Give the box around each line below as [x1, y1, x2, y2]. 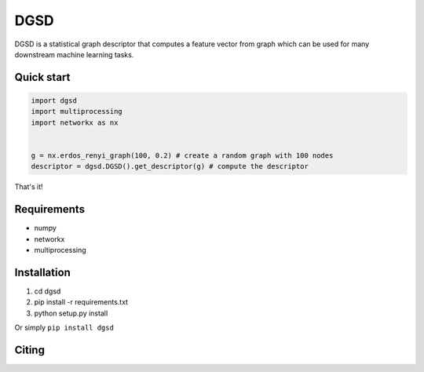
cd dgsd [34, 286, 61, 296]
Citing [14, 343, 45, 356]
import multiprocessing [31, 107, 123, 116]
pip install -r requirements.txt [34, 297, 129, 307]
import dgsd [31, 96, 78, 105]
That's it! [14, 182, 43, 191]
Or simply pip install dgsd [14, 323, 114, 333]
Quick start [14, 71, 71, 84]
